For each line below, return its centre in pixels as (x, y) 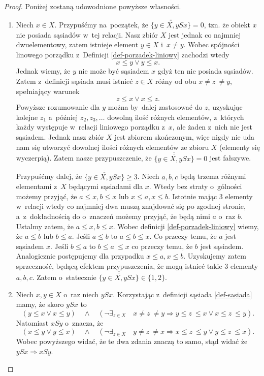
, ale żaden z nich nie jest (212, 127)
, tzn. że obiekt (227, 25)
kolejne (27, 117)
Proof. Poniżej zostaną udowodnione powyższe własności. (93, 6)
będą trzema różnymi (213, 176)
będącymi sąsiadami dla (106, 186)
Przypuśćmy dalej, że (49, 176)
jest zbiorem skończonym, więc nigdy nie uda (184, 136)
